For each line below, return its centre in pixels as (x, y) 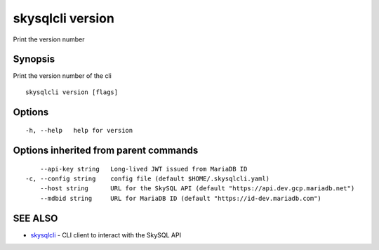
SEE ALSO (35, 218)
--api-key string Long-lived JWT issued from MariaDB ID (144, 169)
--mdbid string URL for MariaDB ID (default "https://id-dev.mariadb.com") (181, 198)
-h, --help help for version (79, 131)
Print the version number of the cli (62, 76)
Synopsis (34, 59)
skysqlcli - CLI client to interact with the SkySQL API (106, 235)
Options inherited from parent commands (106, 151)
